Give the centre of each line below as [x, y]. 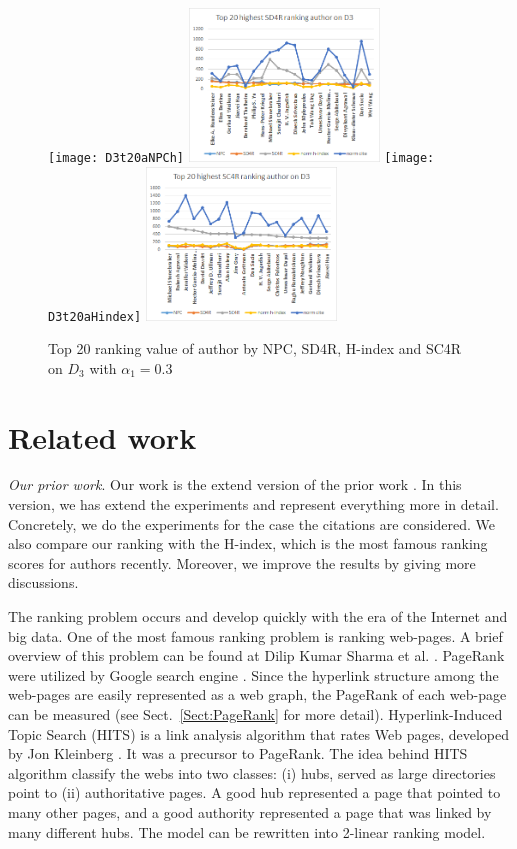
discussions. [43, 582]
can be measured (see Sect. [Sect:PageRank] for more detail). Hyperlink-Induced [255, 714]
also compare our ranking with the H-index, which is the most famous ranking [248, 543]
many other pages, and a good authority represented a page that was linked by [250, 811]
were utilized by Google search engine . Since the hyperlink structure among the [253, 674]
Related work [102, 436]
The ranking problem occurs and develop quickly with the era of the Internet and [258, 616]
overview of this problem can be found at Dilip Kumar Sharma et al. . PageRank [256, 655]
